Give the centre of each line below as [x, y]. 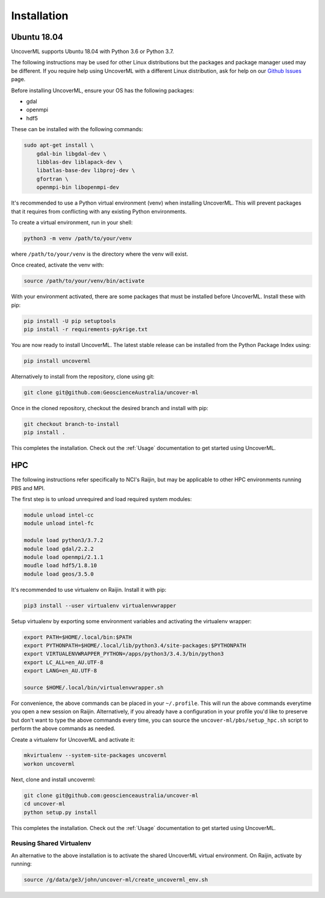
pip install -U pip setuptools [70, 321]
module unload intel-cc [59, 515]
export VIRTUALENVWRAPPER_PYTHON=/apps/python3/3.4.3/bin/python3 [124, 654]
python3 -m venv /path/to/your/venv [78, 238]
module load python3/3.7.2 [63, 540]
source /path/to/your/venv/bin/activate [84, 281]
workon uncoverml [49, 764]
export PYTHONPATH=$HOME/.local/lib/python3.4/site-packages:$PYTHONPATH [135, 646]
